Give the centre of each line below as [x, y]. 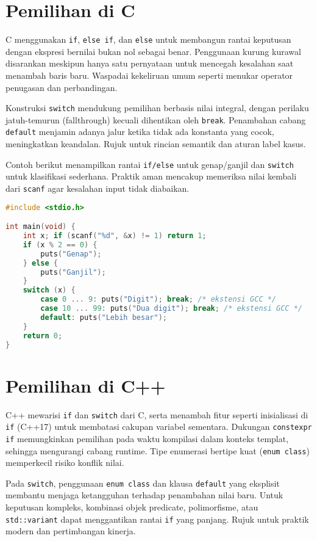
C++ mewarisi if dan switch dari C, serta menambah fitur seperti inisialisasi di [157, 414]
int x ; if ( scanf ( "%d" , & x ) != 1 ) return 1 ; [115, 236]
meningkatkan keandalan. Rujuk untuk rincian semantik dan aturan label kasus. [156, 144]
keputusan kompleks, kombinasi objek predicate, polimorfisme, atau [132, 507]
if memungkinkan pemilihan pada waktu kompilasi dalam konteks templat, [147, 438]
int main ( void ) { [41, 227]
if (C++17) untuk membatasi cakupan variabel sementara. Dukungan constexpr [159, 427]
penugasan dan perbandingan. [62, 87]
